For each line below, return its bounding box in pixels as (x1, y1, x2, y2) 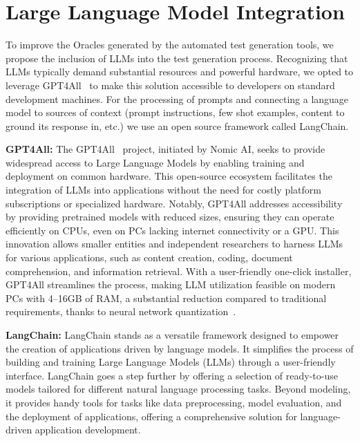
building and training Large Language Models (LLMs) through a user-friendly (6, 355, 336, 369)
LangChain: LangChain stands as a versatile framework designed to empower (6, 328, 339, 341)
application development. (35, 422, 141, 437)
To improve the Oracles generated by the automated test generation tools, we (6, 37, 334, 52)
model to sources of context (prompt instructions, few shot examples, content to (6, 105, 345, 120)
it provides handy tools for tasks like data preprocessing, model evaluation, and (6, 395, 342, 409)
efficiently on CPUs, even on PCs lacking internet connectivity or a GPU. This (6, 223, 339, 237)
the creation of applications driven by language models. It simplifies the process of (6, 341, 354, 355)
